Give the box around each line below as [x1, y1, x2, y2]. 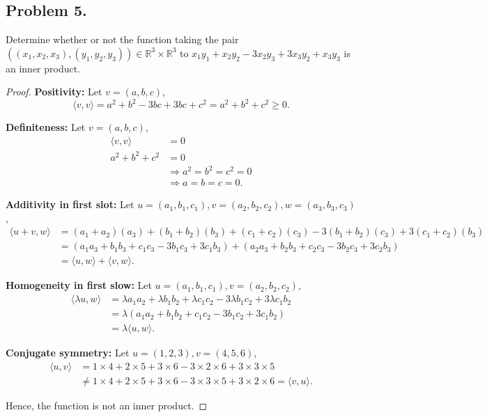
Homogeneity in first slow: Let [6, 278, 152, 292]
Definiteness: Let [6, 120, 86, 134]
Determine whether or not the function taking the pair [6, 32, 239, 47]
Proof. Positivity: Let [6, 84, 102, 99]
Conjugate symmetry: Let [6, 345, 130, 360]
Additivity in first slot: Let [6, 197, 134, 212]
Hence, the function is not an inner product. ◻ [6, 398, 208, 412]
